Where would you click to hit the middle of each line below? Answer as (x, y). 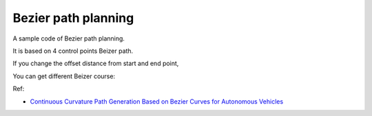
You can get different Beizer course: (64, 76)
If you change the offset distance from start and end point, (96, 63)
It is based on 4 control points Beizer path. (73, 51)
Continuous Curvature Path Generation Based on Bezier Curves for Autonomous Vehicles (157, 101)
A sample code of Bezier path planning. (69, 38)
